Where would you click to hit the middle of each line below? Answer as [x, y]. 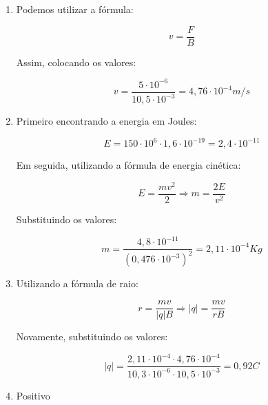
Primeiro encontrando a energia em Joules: [106, 121]
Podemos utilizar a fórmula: [75, 9]
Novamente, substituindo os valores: [92, 336]
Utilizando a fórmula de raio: [77, 283]
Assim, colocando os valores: [76, 62]
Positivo [33, 395]
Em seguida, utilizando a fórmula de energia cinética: [128, 165]
